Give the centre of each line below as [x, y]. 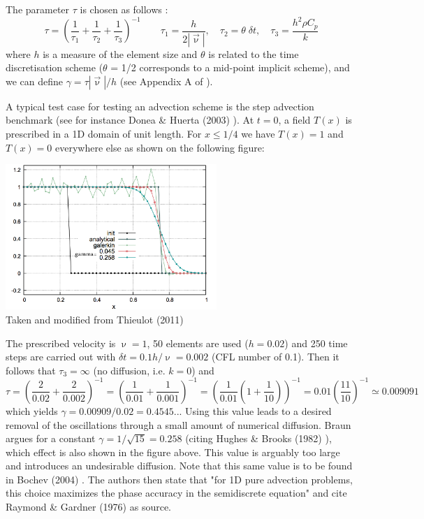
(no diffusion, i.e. [129, 370]
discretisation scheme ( [54, 67]
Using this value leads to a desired [258, 410]
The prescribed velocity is [61, 343]
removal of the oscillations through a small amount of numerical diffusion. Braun [178, 424]
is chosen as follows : [124, 9]
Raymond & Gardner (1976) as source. [89, 507]
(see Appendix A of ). [166, 81]
